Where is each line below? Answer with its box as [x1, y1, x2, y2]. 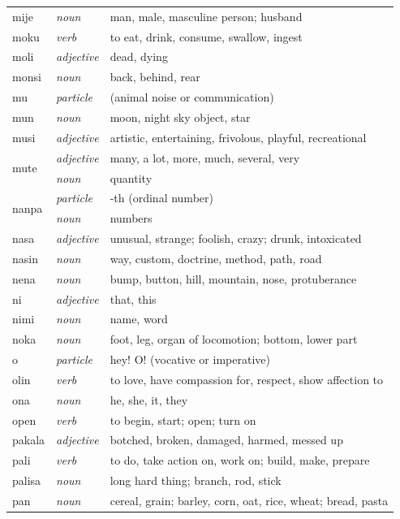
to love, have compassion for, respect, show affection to [110, 370, 384, 387]
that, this [110, 290, 157, 307]
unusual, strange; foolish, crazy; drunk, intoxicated [110, 230, 362, 247]
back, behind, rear [110, 68, 200, 85]
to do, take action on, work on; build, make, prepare [110, 452, 370, 469]
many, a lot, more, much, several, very [110, 149, 300, 166]
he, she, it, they [110, 391, 188, 408]
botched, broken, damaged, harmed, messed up [110, 431, 343, 448]
